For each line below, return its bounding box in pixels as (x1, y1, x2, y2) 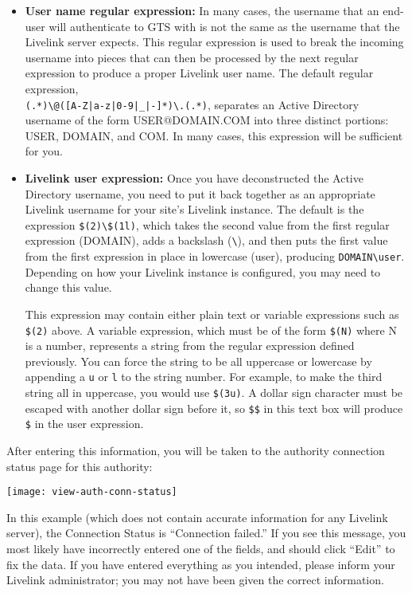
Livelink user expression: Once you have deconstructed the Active (25, 170, 363, 186)
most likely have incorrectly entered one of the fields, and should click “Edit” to (6, 540, 395, 557)
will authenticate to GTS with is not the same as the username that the (49, 18, 400, 34)
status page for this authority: (6, 458, 153, 474)
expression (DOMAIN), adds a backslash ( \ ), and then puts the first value (25, 232, 388, 249)
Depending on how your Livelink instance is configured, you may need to (25, 263, 381, 280)
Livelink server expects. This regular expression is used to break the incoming (25, 33, 404, 50)
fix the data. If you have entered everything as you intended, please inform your (6, 556, 395, 572)
